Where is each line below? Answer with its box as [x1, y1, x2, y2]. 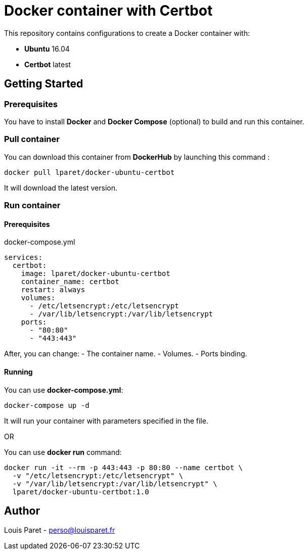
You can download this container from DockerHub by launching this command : [4, 152, 270, 161]
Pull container [4, 134, 60, 145]
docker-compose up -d [4, 401, 90, 409]
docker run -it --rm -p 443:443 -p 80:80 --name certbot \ [4, 463, 243, 472]
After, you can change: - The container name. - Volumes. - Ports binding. [4, 349, 247, 358]
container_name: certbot [21, 278, 119, 286]
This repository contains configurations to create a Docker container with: [4, 28, 250, 37]
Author [4, 504, 40, 517]
